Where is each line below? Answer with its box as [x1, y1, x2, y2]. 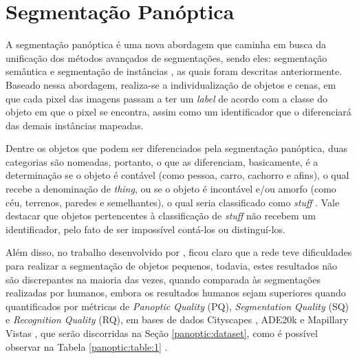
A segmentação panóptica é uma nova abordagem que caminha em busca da [6, 37, 327, 52]
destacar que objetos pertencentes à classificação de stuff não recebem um [6, 208, 316, 223]
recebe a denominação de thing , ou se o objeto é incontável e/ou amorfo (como [6, 182, 336, 196]
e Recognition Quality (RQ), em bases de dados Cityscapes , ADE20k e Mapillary [6, 312, 349, 327]
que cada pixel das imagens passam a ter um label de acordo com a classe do [6, 91, 327, 105]
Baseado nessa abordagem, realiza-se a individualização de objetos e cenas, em [6, 77, 336, 91]
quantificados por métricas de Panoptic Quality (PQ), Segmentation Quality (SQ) [6, 298, 349, 313]
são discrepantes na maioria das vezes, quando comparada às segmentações [6, 272, 321, 286]
